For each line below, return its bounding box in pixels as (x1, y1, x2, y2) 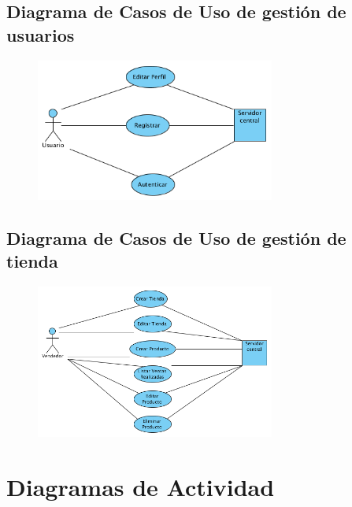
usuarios (6, 22, 75, 46)
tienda (6, 249, 58, 273)
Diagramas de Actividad (6, 470, 275, 502)
